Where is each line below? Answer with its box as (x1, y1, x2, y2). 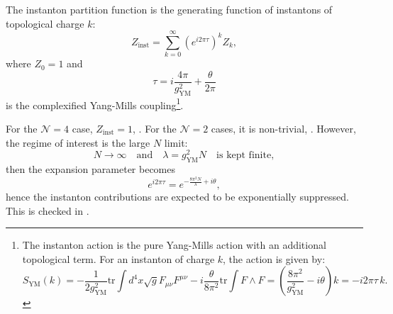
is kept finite (216, 150, 272, 161)
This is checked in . (6, 203, 89, 218)
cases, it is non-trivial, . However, (211, 121, 356, 136)
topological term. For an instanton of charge (22, 251, 215, 266)
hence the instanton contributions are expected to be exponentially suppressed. (6, 189, 349, 203)
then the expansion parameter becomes (6, 162, 175, 176)
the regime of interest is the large (6, 135, 150, 150)
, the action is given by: (223, 251, 326, 266)
